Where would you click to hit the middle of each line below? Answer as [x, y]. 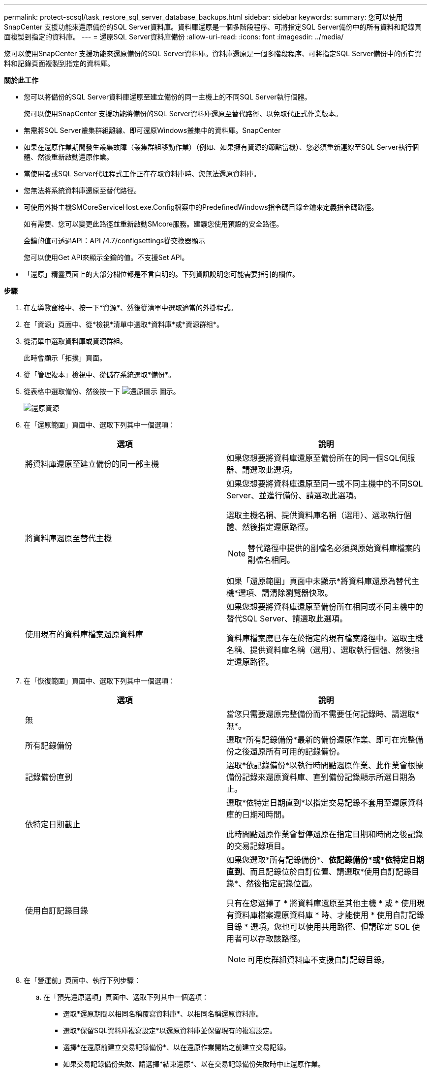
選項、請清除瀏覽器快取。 [286, 593]
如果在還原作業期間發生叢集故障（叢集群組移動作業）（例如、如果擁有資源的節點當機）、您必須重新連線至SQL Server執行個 [221, 147]
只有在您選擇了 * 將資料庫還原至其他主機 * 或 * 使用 [322, 903]
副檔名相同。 [271, 560]
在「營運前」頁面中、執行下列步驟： [82, 980]
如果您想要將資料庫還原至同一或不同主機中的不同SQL [325, 484]
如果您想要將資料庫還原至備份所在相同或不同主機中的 [325, 607]
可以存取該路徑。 [274, 939]
